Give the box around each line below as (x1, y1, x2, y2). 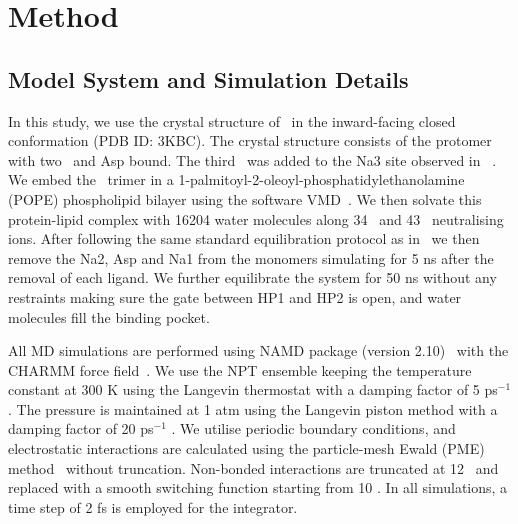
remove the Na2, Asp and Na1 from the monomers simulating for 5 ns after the (8, 247, 494, 268)
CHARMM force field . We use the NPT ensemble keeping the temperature (8, 359, 472, 380)
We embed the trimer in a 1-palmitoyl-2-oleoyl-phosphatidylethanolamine (8, 169, 465, 190)
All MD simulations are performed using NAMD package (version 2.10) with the (8, 340, 509, 361)
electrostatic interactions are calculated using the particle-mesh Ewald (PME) (8, 438, 485, 459)
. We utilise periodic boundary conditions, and (171, 418, 456, 439)
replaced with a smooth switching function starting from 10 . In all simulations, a (8, 477, 508, 498)
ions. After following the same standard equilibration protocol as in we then (8, 228, 480, 249)
